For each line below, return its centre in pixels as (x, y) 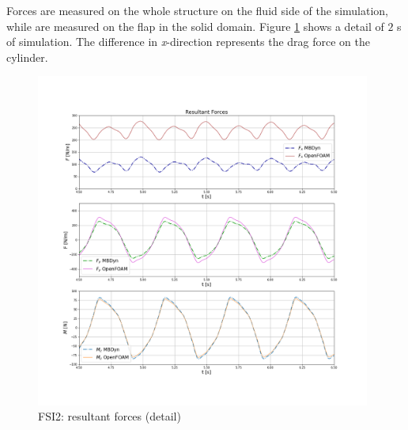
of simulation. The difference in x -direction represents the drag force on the (189, 42)
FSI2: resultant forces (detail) (110, 416)
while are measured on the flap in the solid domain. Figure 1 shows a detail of (195, 26)
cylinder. (27, 57)
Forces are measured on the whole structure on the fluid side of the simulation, (197, 10)
